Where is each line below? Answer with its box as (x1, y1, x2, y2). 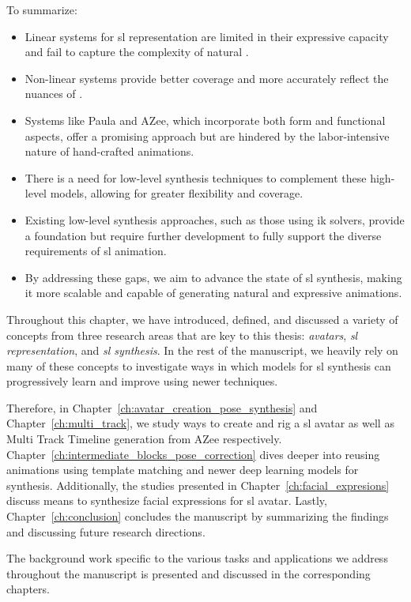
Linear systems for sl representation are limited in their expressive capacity (25, 28, 389, 44)
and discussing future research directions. (6, 523, 205, 540)
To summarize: (6, 2, 77, 17)
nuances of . (25, 85, 83, 102)
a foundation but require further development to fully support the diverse (25, 227, 382, 243)
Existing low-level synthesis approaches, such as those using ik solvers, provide (25, 211, 405, 228)
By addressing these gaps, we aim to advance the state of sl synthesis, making (25, 269, 402, 285)
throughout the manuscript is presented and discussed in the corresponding (6, 565, 371, 581)
